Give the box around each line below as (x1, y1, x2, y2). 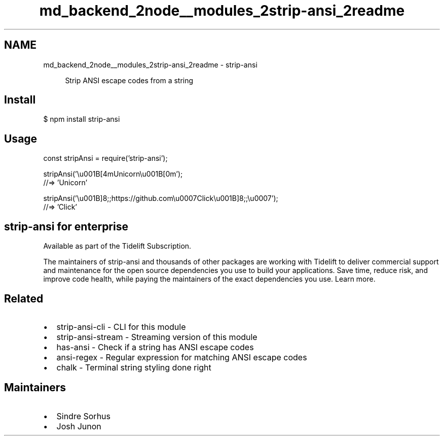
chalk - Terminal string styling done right (56, 362, 211, 373)
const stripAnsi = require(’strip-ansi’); (43, 154, 168, 163)
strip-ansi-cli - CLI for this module (56, 321, 186, 332)
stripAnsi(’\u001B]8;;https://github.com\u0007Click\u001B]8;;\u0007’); (43, 194, 278, 203)
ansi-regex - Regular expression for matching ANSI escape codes (56, 352, 307, 362)
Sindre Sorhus (56, 411, 110, 421)
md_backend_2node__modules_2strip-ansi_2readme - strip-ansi (43, 60, 257, 69)
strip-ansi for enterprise (4, 220, 128, 233)
